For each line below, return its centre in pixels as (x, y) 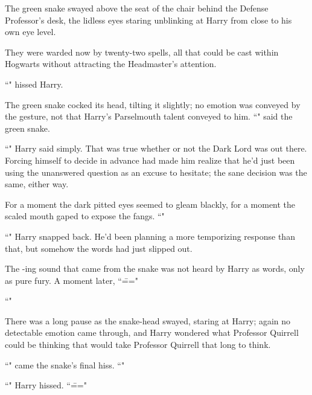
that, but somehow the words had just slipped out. (99, 248)
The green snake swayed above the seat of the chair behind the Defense (137, 8)
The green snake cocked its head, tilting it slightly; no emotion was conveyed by (153, 104)
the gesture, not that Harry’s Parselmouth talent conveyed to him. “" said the (149, 116)
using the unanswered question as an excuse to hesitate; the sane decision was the (156, 172)
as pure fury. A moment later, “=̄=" (72, 280)
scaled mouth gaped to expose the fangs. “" (85, 216)
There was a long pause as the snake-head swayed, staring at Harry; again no (148, 320)
